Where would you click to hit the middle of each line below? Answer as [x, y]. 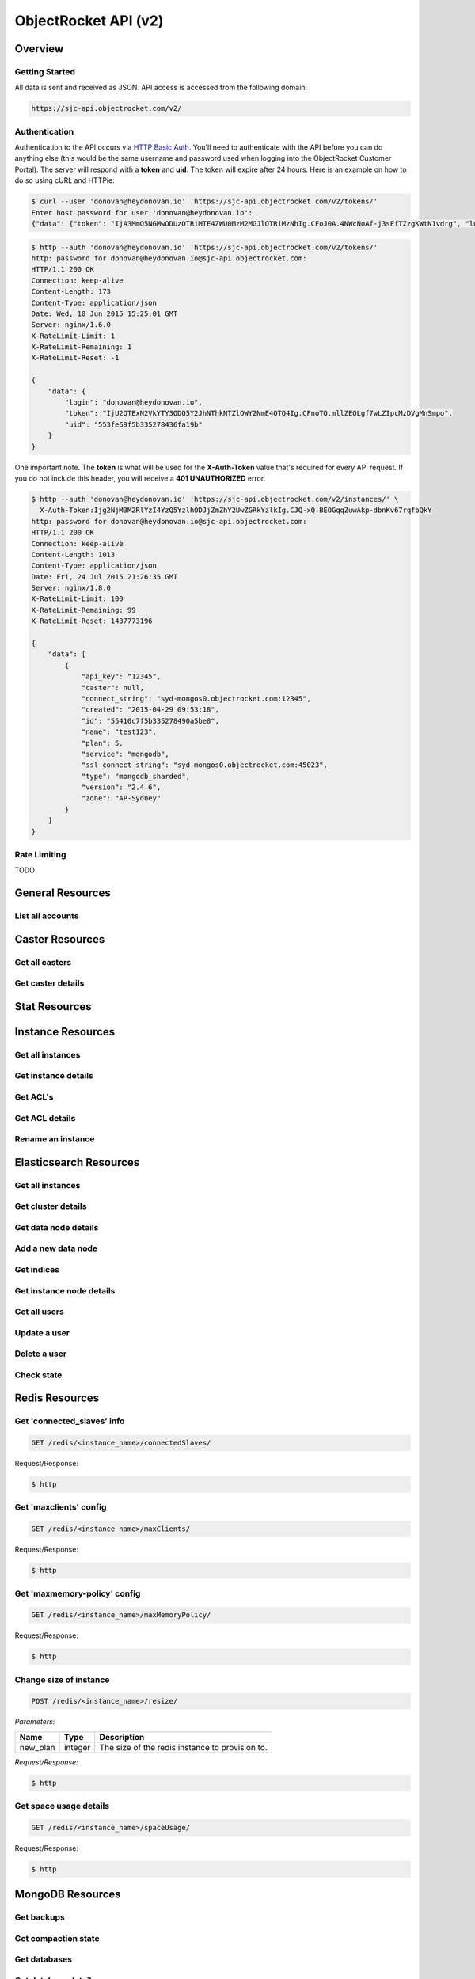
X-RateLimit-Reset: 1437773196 [92, 621]
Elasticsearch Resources [77, 1162]
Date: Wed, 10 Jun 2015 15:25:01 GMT [104, 313]
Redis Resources [57, 1398]
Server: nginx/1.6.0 [71, 325]
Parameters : [35, 1722]
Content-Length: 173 [71, 292]
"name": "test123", [119, 732]
